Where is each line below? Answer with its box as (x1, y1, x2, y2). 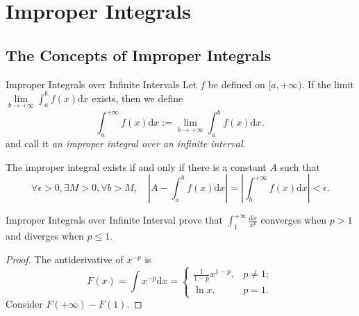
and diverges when (6, 228, 84, 243)
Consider (6, 297, 43, 311)
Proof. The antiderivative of (6, 251, 124, 266)
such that (280, 159, 320, 174)
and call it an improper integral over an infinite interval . (6, 136, 246, 151)
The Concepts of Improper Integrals (6, 44, 272, 65)
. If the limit (301, 76, 354, 91)
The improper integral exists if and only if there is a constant (6, 159, 267, 174)
